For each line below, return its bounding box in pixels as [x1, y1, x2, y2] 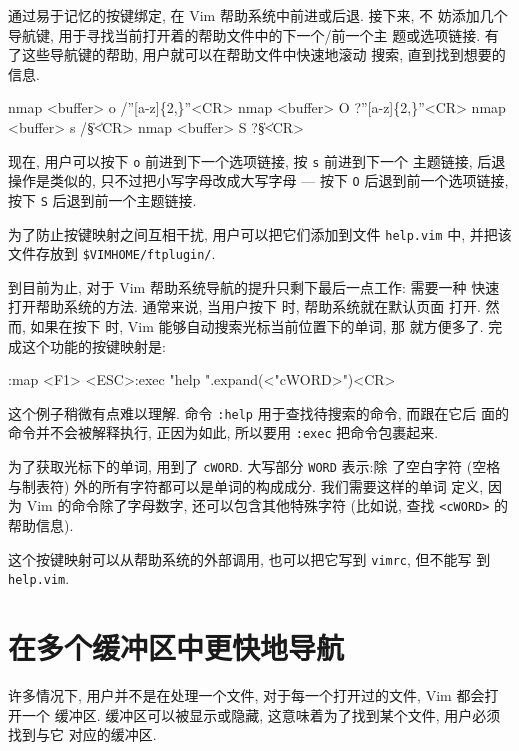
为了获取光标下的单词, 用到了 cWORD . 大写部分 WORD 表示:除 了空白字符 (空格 [8, 456, 501, 477]
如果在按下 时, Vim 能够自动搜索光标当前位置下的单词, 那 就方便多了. [30, 316, 484, 337]
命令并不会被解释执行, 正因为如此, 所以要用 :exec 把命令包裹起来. [8, 422, 439, 443]
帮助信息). [8, 515, 74, 536]
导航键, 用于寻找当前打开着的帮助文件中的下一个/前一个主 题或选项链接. [8, 24, 481, 45]
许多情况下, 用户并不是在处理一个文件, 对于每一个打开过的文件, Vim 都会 [8, 685, 485, 706]
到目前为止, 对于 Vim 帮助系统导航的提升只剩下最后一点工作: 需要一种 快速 [8, 276, 500, 297]
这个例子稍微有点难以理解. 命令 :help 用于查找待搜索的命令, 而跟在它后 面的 [8, 402, 509, 423]
